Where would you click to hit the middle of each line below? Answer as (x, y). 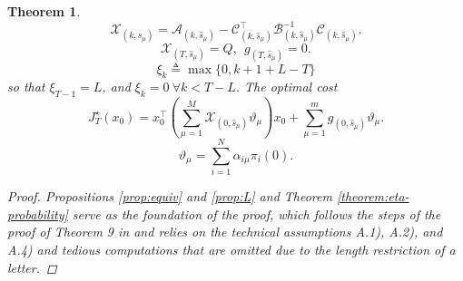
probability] (38, 213)
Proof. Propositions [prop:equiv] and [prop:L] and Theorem (170, 196)
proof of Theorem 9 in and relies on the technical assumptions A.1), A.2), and (225, 232)
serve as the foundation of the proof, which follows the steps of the (256, 213)
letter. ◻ (32, 267)
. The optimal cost (286, 87)
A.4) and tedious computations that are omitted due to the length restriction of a (231, 249)
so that (26, 87)
